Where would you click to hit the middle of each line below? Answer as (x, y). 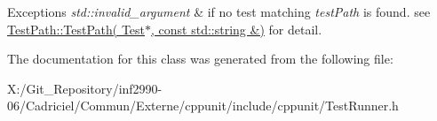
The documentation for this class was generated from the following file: (200, 59)
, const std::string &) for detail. (237, 29)
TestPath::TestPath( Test (76, 29)
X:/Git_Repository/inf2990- (85, 88)
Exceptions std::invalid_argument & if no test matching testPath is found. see (219, 11)
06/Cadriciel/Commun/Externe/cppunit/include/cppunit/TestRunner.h (203, 106)
